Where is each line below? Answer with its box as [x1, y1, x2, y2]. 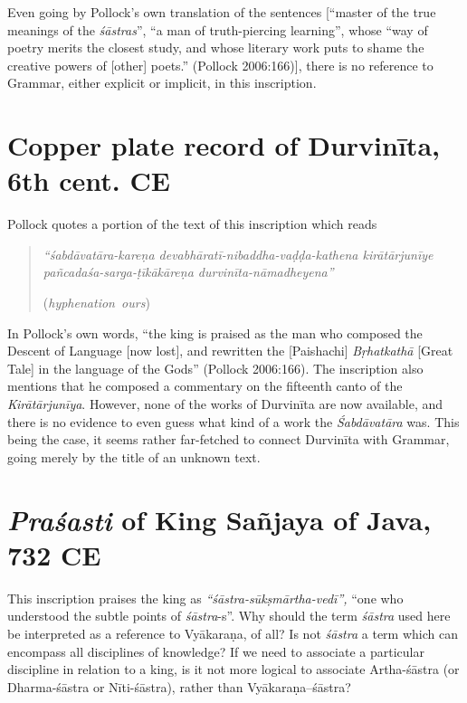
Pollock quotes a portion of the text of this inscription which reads [7, 214, 377, 233]
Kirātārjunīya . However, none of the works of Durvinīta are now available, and [7, 394, 443, 413]
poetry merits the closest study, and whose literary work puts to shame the [7, 38, 424, 57]
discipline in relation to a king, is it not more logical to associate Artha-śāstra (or [7, 660, 460, 679]
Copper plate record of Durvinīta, [7, 127, 440, 164]
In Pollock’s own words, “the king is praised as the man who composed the [7, 323, 423, 342]
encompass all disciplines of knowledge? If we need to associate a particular [7, 641, 424, 660]
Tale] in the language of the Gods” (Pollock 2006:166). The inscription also [7, 358, 424, 377]
